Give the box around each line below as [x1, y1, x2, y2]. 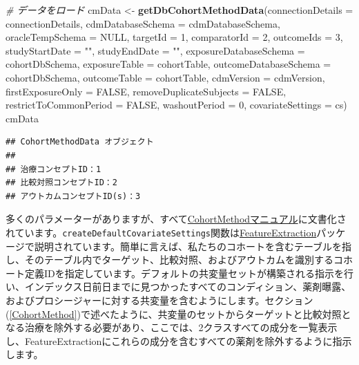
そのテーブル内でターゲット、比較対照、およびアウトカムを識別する [24, 252, 333, 267]
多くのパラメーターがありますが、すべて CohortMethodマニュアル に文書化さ [6, 212, 347, 226]
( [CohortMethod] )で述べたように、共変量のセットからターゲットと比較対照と [6, 306, 351, 321]
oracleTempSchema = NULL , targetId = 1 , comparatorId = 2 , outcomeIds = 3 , [6, 30, 343, 44]
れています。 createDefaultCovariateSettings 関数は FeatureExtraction [6, 225, 317, 239]
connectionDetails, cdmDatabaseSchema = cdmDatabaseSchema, [6, 16, 280, 30]
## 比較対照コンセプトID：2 [6, 178, 117, 188]
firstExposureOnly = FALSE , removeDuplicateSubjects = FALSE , [6, 84, 287, 98]
